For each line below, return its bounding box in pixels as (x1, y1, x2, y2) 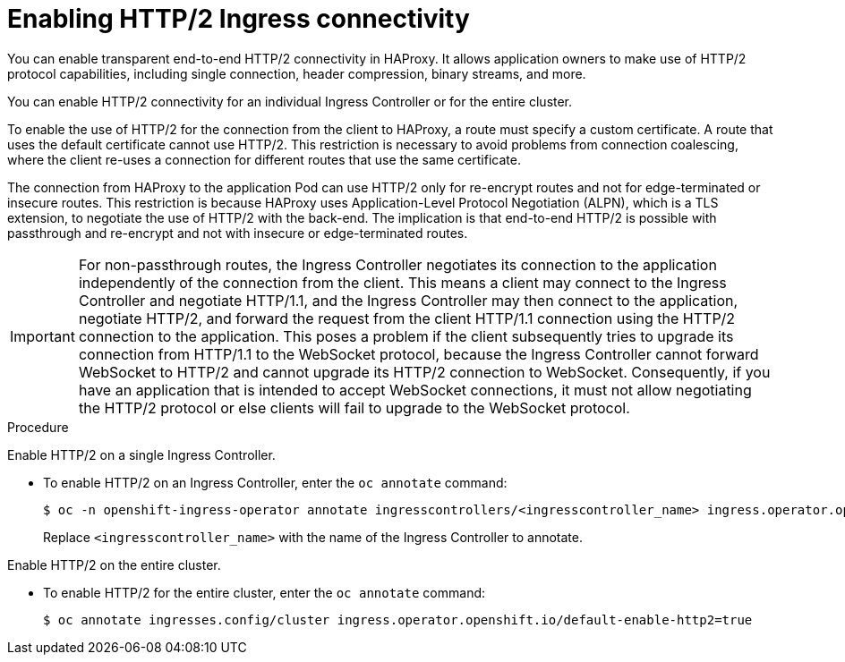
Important (10, 327, 75, 345)
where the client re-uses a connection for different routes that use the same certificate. (7, 151, 521, 167)
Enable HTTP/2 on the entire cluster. (7, 556, 221, 573)
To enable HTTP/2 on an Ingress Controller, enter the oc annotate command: (43, 474, 508, 490)
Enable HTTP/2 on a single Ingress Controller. (7, 446, 276, 463)
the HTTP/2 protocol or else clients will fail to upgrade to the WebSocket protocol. (78, 398, 630, 417)
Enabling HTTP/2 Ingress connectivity (7, 4, 470, 34)
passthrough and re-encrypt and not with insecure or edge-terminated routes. (7, 225, 468, 241)
